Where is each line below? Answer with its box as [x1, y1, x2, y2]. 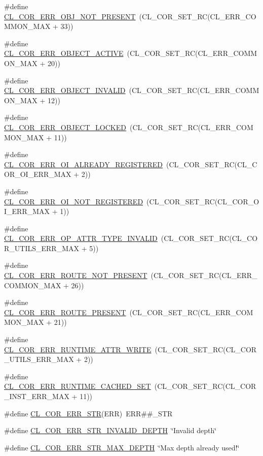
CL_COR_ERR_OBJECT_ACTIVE [4, 48, 124, 58]
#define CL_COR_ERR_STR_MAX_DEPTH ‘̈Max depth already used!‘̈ [4, 442, 240, 452]
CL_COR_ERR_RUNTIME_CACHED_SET [4, 381, 151, 391]
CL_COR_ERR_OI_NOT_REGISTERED [4, 196, 143, 206]
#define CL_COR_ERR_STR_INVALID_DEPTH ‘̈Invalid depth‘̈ [4, 425, 217, 436]
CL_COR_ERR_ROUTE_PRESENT [4, 307, 126, 317]
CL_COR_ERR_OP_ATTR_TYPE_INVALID [4, 233, 158, 244]
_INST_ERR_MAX [4, 391, 69, 401]
